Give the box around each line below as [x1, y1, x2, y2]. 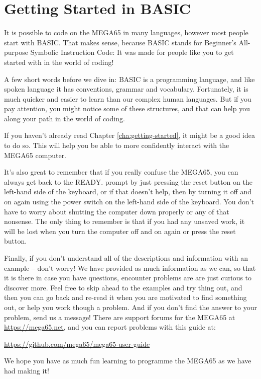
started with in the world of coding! [4, 56, 114, 67]
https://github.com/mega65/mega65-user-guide [4, 338, 150, 349]
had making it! [4, 365, 49, 375]
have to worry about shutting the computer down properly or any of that [4, 206, 229, 216]
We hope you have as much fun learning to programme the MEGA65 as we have [4, 355, 251, 366]
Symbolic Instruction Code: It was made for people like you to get [30, 47, 234, 57]
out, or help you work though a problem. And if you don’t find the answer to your [4, 301, 257, 312]
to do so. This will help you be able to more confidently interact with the [4, 140, 229, 150]
